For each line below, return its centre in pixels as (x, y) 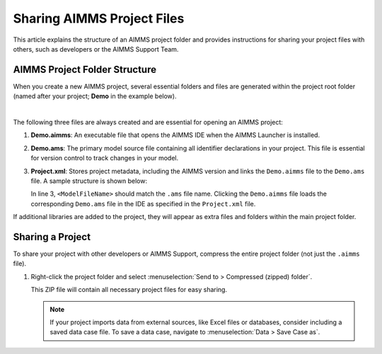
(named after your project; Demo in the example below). (95, 96)
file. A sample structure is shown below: (89, 181)
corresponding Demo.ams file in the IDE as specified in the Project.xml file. (143, 203)
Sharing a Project (52, 237)
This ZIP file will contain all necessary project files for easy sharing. (129, 290)
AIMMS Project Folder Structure (85, 70)
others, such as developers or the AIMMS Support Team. (96, 49)
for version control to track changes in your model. (105, 158)
